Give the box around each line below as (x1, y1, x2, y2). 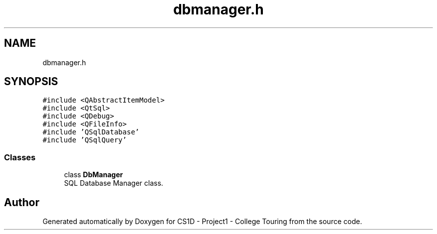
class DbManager (64, 170, 123, 179)
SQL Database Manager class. (64, 179, 164, 188)
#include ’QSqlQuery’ (42, 136, 127, 144)
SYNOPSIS (4, 75, 58, 88)
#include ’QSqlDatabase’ (42, 128, 140, 136)
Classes (4, 152, 36, 162)
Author (4, 196, 39, 209)
